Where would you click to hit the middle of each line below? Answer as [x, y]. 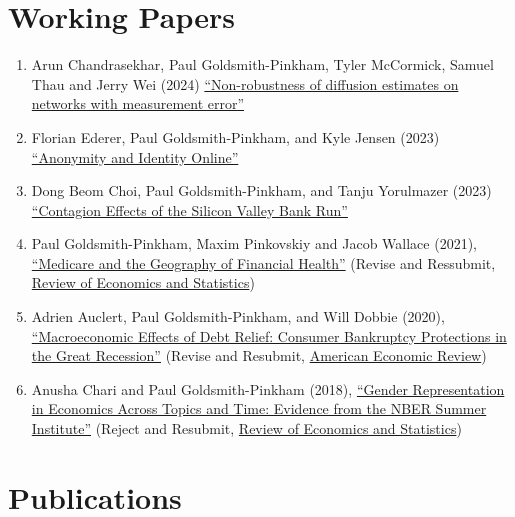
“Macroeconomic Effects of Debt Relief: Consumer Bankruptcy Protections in [269, 335]
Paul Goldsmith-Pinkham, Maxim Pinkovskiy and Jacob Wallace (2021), [254, 243]
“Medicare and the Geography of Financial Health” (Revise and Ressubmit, [263, 262]
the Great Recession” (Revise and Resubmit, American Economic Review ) [259, 355]
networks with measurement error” [138, 103]
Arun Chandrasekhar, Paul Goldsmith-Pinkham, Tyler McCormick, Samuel [262, 64]
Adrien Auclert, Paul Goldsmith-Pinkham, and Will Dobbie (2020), [238, 316]
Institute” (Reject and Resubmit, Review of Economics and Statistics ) [246, 428]
